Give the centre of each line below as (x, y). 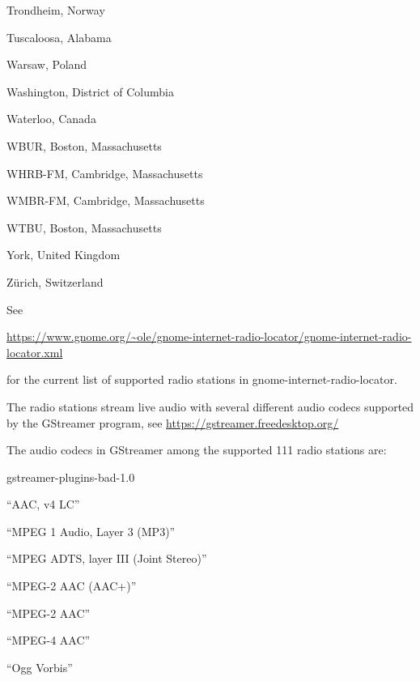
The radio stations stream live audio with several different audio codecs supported (210, 406)
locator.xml (35, 352)
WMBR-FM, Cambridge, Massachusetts (106, 200)
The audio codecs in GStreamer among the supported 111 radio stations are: (197, 450)
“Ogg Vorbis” (40, 667)
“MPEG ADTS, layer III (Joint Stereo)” (107, 558)
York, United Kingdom (64, 255)
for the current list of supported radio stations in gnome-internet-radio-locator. (202, 379)
